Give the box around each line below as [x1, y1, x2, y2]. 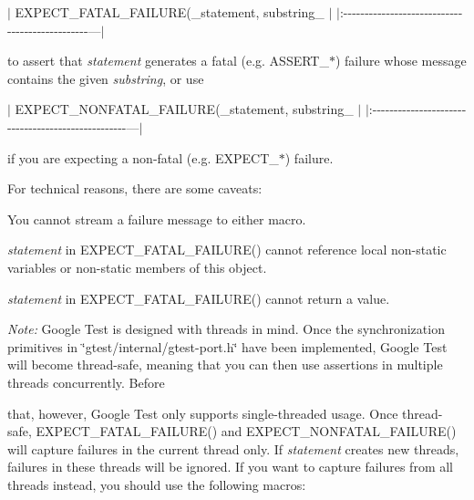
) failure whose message [335, 51, 467, 70]
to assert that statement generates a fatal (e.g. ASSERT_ [7, 51, 329, 70]
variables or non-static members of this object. [7, 257, 267, 276]
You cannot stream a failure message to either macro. [7, 209, 306, 228]
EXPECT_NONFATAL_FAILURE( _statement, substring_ [15, 99, 354, 119]
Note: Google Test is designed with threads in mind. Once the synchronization [7, 319, 445, 339]
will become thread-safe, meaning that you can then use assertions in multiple [7, 355, 443, 374]
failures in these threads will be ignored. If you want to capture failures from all [7, 457, 454, 476]
